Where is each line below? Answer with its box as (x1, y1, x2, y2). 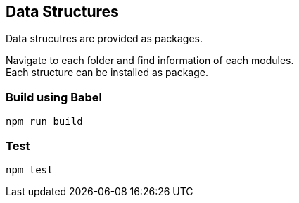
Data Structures (6, 3, 119, 20)
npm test (6, 164, 53, 176)
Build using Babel (6, 90, 103, 104)
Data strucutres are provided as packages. (6, 32, 203, 45)
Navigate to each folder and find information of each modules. (6, 54, 294, 67)
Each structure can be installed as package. (6, 66, 208, 79)
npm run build (6, 116, 83, 128)
